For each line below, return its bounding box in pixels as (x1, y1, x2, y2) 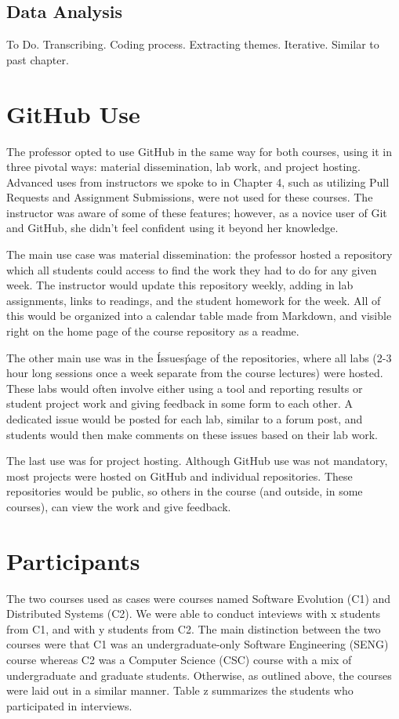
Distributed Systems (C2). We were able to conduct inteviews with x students (6, 605, 381, 622)
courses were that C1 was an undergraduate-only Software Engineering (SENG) (6, 636, 389, 652)
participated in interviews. (6, 697, 132, 714)
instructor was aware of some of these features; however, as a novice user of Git (6, 204, 387, 220)
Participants (6, 544, 140, 576)
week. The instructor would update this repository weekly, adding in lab (6, 277, 354, 293)
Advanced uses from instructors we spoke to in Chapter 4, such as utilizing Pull (6, 173, 390, 190)
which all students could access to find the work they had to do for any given (6, 261, 377, 278)
